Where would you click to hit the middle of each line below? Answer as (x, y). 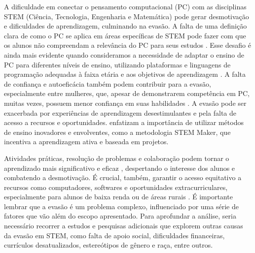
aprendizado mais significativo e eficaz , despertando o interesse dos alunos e (120, 168)
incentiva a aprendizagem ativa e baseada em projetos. (86, 142)
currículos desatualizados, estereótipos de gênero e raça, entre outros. (109, 245)
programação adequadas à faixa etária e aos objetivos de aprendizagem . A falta (125, 74)
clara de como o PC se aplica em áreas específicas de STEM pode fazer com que (125, 35)
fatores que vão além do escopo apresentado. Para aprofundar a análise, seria (120, 216)
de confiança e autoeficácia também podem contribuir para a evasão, (108, 83)
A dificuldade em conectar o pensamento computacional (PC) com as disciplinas (125, 6)
